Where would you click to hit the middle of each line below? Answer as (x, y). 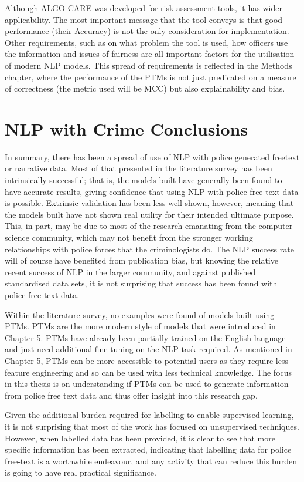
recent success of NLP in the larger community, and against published (130, 272)
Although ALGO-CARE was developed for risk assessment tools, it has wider (144, 8)
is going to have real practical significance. (81, 472)
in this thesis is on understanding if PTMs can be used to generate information (147, 384)
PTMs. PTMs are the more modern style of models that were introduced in (140, 326)
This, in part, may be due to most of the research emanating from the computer (149, 226)
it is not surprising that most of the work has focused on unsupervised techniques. (152, 426)
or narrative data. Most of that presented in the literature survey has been (139, 168)
